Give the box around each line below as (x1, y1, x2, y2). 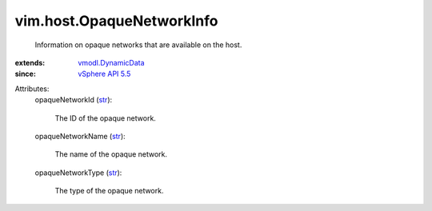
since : (14, 69, 36, 79)
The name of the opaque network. (54, 149, 168, 159)
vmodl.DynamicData (78, 58, 145, 67)
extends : (14, 58, 46, 67)
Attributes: (14, 84, 50, 94)
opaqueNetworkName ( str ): (34, 131, 126, 141)
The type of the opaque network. (54, 186, 164, 196)
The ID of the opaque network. (54, 113, 156, 123)
